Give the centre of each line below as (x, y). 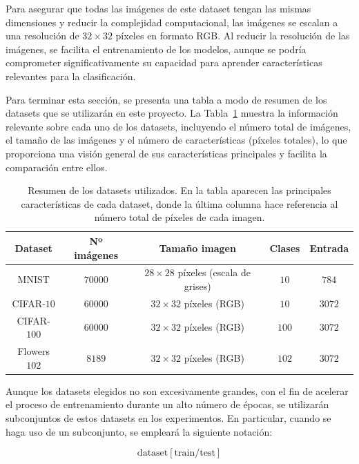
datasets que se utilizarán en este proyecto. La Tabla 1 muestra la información (172, 113)
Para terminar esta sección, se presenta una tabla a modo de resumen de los (166, 99)
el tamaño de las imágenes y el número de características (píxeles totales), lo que (176, 140)
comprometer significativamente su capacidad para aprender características (164, 62)
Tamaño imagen (197, 248)
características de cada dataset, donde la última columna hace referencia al (179, 203)
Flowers (33, 351)
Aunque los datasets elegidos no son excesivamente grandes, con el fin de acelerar (177, 390)
